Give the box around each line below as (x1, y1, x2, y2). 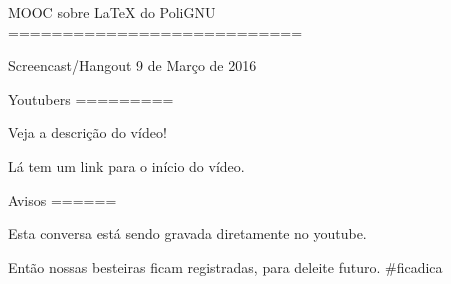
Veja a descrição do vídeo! (8, 122, 167, 143)
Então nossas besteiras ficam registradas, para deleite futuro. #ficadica (8, 256, 443, 277)
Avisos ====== (8, 189, 117, 210)
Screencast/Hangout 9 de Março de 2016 (8, 55, 257, 76)
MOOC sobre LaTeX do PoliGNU (8, 2, 216, 22)
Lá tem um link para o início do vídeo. (8, 155, 245, 176)
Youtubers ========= (8, 88, 174, 109)
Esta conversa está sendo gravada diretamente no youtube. (8, 223, 367, 244)
